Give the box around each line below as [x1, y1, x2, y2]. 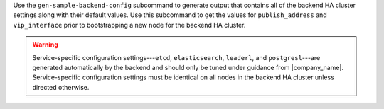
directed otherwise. [32, 83, 90, 91]
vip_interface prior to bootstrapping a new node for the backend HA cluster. [13, 21, 246, 29]
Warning [32, 40, 58, 49]
